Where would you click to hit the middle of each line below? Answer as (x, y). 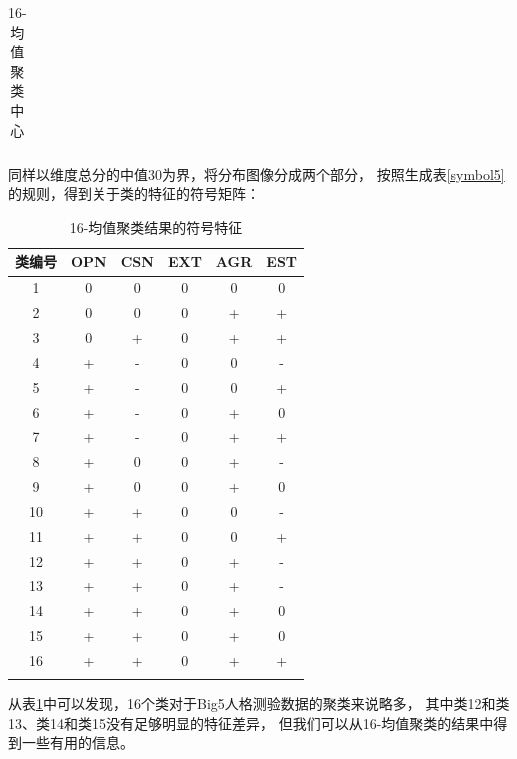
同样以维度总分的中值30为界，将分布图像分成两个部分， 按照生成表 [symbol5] (256, 173)
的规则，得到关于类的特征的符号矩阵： (134, 193)
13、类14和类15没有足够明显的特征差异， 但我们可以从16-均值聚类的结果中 (251, 722)
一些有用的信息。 (77, 742)
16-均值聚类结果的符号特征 (156, 226)
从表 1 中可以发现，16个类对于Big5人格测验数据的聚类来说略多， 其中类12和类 (259, 703)
